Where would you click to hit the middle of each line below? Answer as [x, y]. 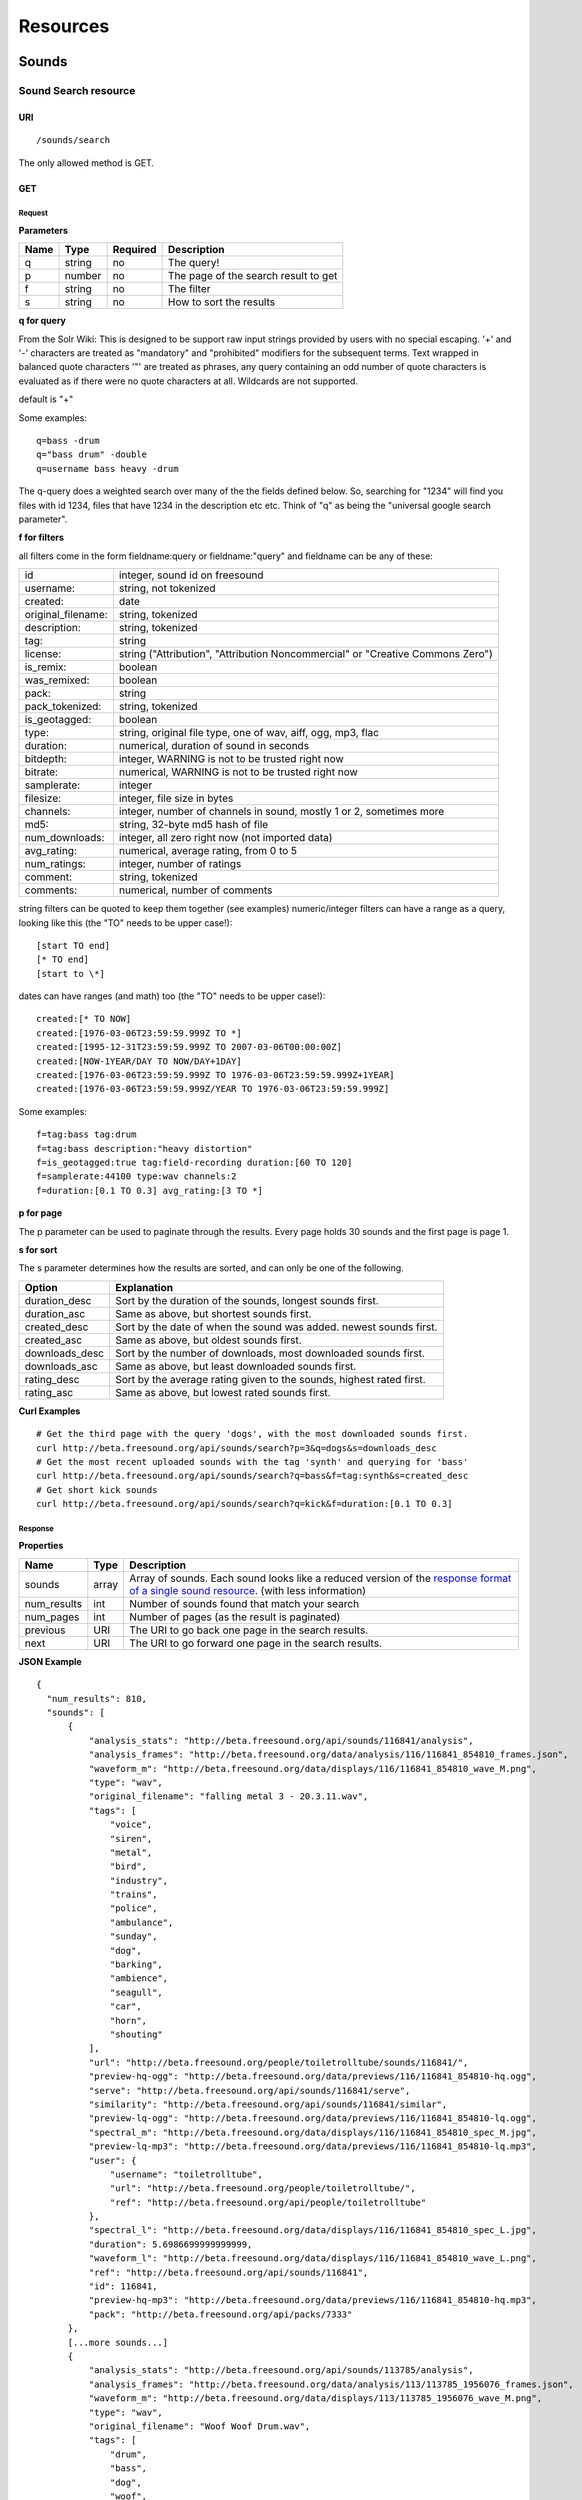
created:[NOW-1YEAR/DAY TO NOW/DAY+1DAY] [139, 1061]
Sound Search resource [77, 90]
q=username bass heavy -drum [107, 468]
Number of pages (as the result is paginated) [235, 1617]
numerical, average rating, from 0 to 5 [208, 851]
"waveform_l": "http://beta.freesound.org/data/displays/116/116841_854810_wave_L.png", [312, 2258]
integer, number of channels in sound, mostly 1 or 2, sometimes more [281, 812]
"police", [134, 1908]
